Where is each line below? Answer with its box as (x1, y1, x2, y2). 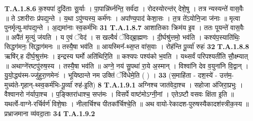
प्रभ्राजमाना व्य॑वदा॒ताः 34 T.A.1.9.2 (4, 108, 95, 118)
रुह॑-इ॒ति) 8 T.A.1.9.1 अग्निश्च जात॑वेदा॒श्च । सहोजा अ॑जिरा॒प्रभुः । (74, 79, 243, 89)
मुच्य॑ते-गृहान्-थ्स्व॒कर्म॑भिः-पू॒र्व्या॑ (4, 79, 72, 89)
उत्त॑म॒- (219, 70, 234, 80)
